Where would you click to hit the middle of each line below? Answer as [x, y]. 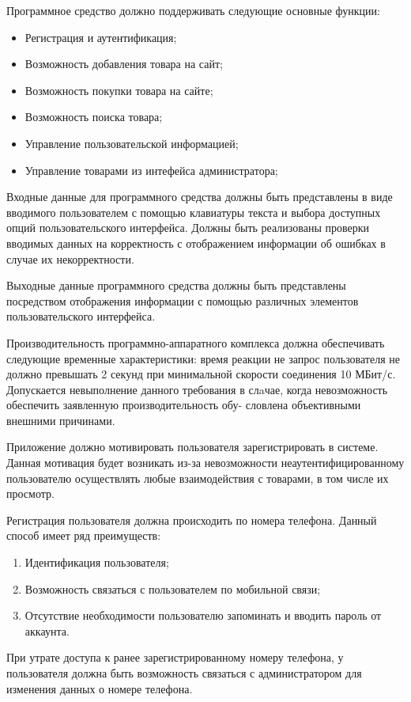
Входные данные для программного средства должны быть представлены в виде [200, 197]
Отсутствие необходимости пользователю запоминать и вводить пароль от [203, 615]
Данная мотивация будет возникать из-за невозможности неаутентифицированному [205, 463]
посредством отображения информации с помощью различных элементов [183, 300]
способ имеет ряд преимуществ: [84, 535]
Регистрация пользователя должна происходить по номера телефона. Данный [192, 520]
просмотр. [30, 493]
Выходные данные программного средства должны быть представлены [176, 285]
